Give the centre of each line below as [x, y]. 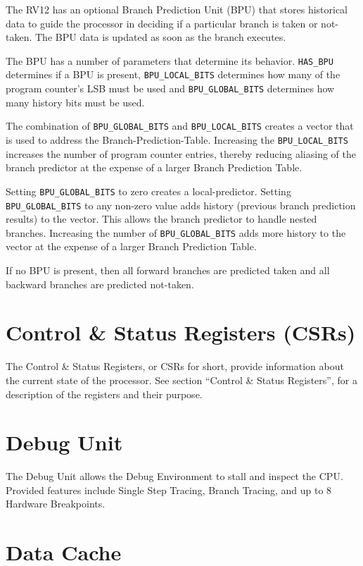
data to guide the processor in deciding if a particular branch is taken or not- [172, 23]
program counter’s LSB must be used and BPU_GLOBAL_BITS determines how [170, 88]
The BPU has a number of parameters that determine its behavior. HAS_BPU [170, 60]
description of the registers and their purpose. [104, 394]
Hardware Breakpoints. [56, 504]
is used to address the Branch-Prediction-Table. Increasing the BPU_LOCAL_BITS [177, 140]
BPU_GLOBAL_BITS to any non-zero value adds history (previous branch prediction [181, 205]
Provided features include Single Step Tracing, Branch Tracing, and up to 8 [169, 490]
